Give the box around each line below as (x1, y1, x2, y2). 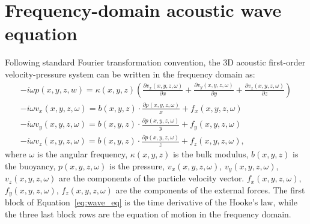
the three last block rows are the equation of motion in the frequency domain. (5, 207, 291, 220)
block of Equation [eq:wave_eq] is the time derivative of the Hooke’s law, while (5, 196, 297, 208)
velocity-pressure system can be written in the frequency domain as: (5, 67, 255, 80)
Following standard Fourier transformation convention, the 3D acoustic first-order (5, 56, 306, 68)
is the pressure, (109, 159, 165, 172)
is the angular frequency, (37, 148, 128, 160)
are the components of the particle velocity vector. (59, 172, 245, 184)
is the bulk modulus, (172, 148, 249, 160)
